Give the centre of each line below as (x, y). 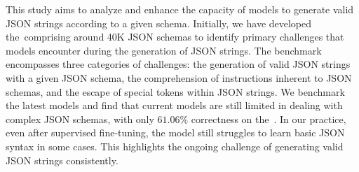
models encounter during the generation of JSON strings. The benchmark (164, 50)
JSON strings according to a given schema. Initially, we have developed (159, 23)
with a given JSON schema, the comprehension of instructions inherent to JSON (179, 77)
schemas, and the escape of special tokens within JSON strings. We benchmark (175, 91)
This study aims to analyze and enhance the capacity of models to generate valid (180, 9)
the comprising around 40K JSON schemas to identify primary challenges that (175, 37)
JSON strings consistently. (62, 160)
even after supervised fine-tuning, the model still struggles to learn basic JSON (175, 132)
